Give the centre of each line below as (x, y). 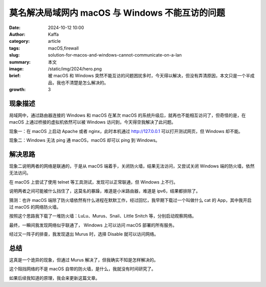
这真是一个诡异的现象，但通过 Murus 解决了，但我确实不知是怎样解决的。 (84, 260)
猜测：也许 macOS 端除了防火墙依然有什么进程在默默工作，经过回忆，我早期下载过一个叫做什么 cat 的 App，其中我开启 (130, 200)
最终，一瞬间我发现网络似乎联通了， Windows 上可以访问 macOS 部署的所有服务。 (93, 225)
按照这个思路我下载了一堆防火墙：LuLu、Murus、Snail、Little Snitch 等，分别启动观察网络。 (103, 216)
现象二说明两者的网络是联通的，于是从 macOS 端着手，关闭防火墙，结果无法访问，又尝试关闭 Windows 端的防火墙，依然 (132, 166)
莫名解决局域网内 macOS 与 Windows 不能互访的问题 (117, 13)
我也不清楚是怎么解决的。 (82, 82)
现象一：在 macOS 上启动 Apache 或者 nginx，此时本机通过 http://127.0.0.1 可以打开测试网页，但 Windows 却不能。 (126, 131)
